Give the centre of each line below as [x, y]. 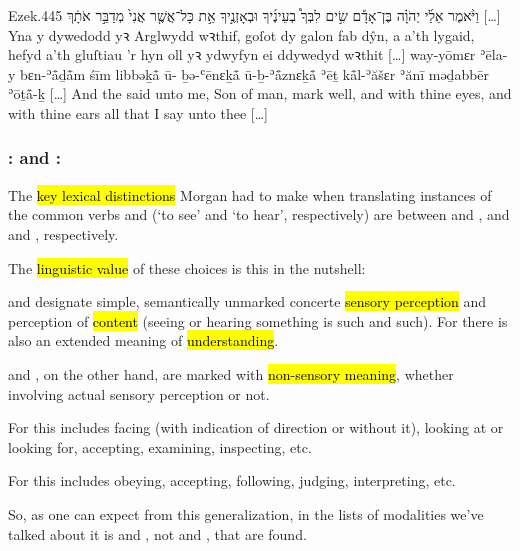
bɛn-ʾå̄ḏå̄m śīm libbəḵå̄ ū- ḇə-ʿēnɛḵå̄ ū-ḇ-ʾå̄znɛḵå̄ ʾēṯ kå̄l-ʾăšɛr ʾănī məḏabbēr [255, 73]
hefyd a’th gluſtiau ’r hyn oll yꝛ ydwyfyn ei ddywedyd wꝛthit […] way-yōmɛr [242, 54]
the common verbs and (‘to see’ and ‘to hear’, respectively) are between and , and [259, 214]
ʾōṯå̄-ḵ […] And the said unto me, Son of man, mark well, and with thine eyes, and [260, 93]
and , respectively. [63, 233]
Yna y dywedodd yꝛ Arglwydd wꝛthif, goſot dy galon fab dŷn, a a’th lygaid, [241, 34]
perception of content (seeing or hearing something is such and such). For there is [258, 320]
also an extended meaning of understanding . [143, 340]
